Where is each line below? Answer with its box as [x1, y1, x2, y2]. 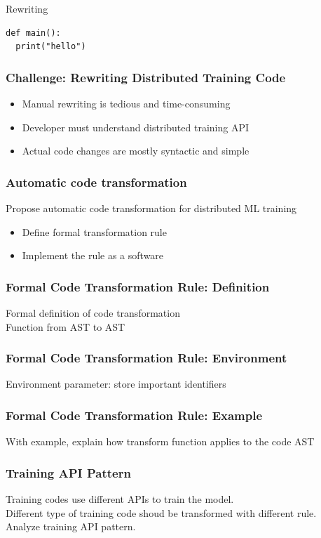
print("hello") [15, 41, 86, 52]
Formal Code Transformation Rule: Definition [6, 277, 270, 295]
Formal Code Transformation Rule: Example [6, 406, 263, 424]
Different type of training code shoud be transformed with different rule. [6, 505, 317, 520]
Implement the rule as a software [22, 248, 164, 263]
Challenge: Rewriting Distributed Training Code [6, 68, 286, 86]
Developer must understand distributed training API [22, 119, 250, 134]
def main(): [6, 27, 61, 38]
